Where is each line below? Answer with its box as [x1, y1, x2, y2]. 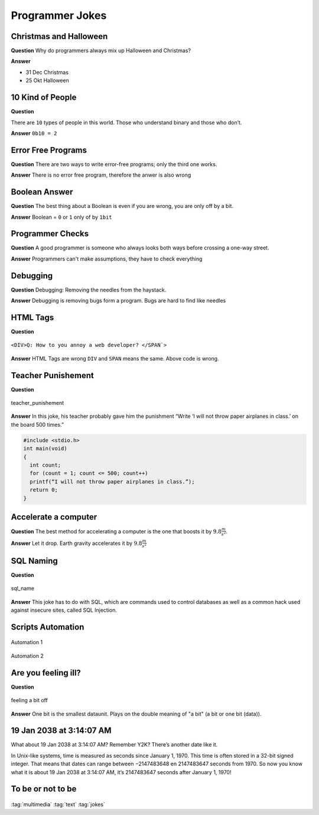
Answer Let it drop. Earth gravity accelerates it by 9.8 [11, 540, 142, 547]
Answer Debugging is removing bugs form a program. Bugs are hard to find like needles [11, 297, 226, 304]
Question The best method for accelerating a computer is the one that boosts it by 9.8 [11, 528, 222, 535]
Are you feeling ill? [11, 668, 81, 678]
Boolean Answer [11, 187, 73, 197]
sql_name [11, 585, 35, 592]
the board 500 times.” [11, 421, 64, 428]
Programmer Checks [11, 229, 89, 239]
